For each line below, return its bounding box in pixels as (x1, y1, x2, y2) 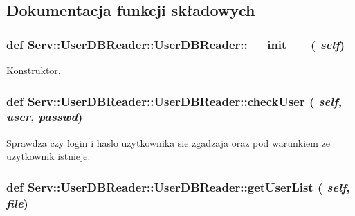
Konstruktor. (6, 63, 61, 77)
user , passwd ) (6, 108, 83, 125)
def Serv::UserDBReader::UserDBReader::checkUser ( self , (6, 92, 342, 109)
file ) (6, 194, 28, 211)
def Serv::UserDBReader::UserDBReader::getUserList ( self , (6, 178, 350, 195)
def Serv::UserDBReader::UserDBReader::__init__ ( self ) (6, 35, 345, 53)
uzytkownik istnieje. (6, 149, 91, 163)
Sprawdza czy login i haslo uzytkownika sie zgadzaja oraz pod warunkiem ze (6, 135, 331, 150)
